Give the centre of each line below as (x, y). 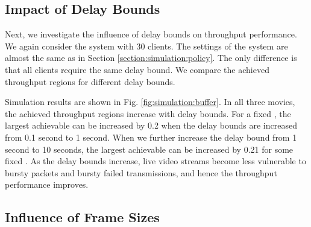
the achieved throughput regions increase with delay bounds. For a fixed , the (148, 113)
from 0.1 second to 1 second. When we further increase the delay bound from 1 (151, 137)
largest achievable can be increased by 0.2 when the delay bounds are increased (151, 125)
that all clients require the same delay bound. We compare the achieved (137, 69)
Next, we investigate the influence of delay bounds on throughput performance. (151, 34)
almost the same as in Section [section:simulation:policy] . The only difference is (151, 58)
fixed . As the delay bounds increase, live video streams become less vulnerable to (155, 161)
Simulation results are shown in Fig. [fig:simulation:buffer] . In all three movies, (150, 102)
